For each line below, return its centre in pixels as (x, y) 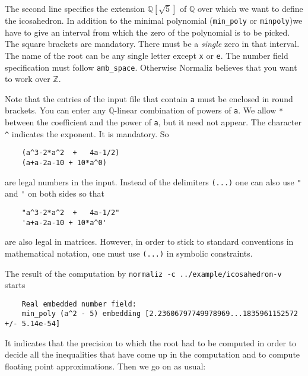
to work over (28, 79)
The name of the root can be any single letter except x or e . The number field (147, 55)
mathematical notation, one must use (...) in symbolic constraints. (129, 253)
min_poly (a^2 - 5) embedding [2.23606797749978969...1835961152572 (160, 314)
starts (15, 285)
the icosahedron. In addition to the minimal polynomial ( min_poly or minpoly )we (154, 20)
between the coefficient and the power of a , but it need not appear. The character (153, 122)
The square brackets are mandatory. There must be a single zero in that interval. (152, 44)
